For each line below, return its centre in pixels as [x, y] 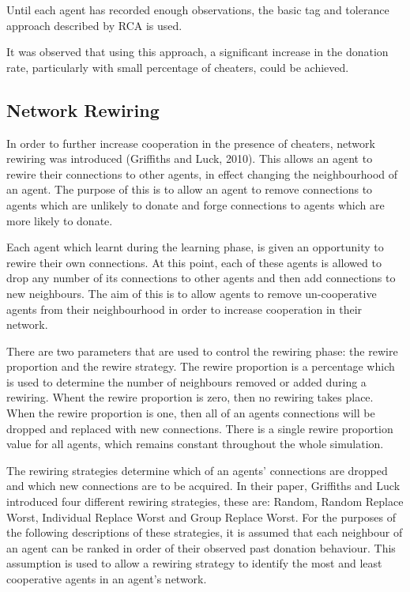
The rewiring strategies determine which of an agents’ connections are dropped [197, 470]
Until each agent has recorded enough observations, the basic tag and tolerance [198, 9]
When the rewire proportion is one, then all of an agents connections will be [191, 413]
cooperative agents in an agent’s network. [107, 579]
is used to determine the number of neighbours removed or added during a [186, 381]
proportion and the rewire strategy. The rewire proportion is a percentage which [201, 366]
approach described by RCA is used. [94, 25]
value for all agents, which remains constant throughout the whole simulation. [195, 444]
